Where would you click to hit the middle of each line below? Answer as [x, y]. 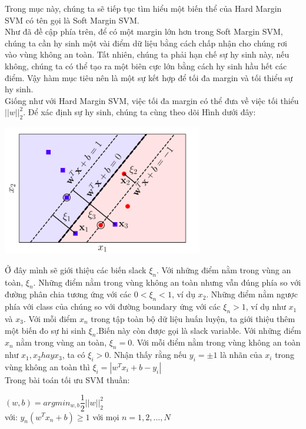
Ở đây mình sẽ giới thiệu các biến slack [76, 269]
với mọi [106, 416]
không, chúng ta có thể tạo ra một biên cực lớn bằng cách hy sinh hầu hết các [146, 66]
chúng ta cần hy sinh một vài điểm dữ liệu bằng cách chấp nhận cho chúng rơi [146, 43]
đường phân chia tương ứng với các [68, 294]
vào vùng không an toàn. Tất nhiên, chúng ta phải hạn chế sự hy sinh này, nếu [147, 54]
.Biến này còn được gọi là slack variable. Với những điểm [199, 330]
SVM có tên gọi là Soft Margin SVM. [72, 20]
